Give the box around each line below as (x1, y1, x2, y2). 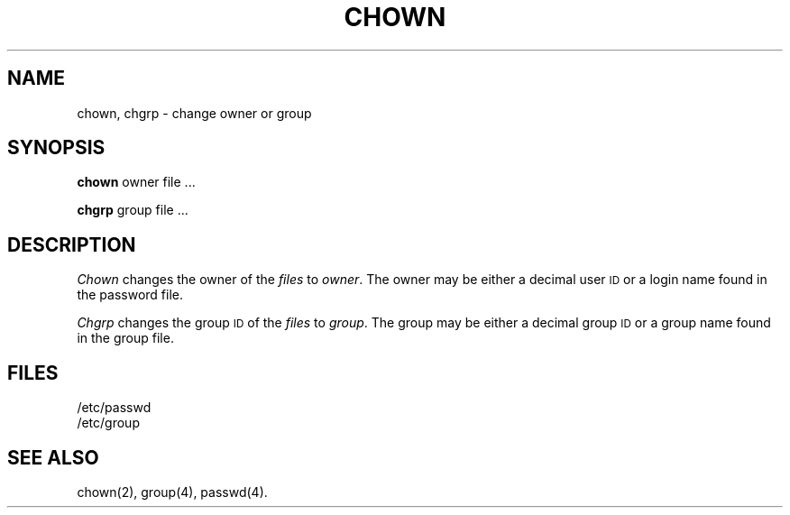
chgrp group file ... (77, 202, 188, 218)
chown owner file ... (77, 174, 196, 190)
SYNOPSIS (7, 136, 106, 160)
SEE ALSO (7, 446, 99, 469)
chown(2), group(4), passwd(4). (77, 483, 268, 500)
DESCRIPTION (7, 233, 136, 256)
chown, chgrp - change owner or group (77, 105, 312, 121)
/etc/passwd (77, 400, 152, 416)
